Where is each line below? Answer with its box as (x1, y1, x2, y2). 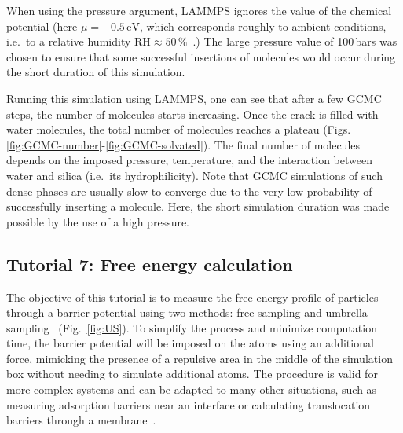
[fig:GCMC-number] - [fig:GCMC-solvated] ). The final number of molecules (6, 136, 361, 152)
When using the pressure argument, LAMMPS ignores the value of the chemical (6, 2, 392, 18)
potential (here (6, 17, 78, 34)
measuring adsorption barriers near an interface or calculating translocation (6, 396, 371, 413)
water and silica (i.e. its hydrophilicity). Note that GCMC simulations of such (6, 167, 383, 183)
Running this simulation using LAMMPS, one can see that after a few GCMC (6, 90, 382, 106)
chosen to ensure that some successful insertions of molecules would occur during (6, 48, 396, 64)
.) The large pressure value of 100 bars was (192, 33, 398, 50)
